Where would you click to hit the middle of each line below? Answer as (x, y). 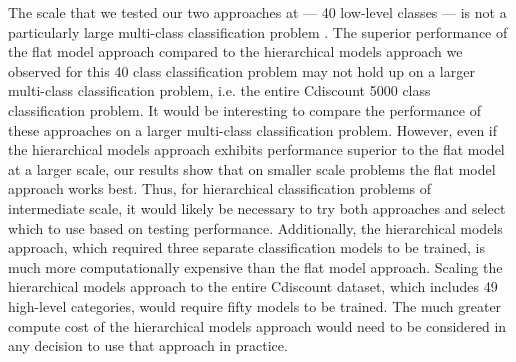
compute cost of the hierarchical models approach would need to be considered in (257, 325)
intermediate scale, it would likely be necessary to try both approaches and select (257, 207)
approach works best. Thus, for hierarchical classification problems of (220, 188)
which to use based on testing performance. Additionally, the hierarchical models (255, 227)
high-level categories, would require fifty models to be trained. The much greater (255, 305)
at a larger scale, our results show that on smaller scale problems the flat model (252, 168)
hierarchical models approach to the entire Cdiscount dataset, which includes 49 (253, 286)
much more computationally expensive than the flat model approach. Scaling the (255, 266)
